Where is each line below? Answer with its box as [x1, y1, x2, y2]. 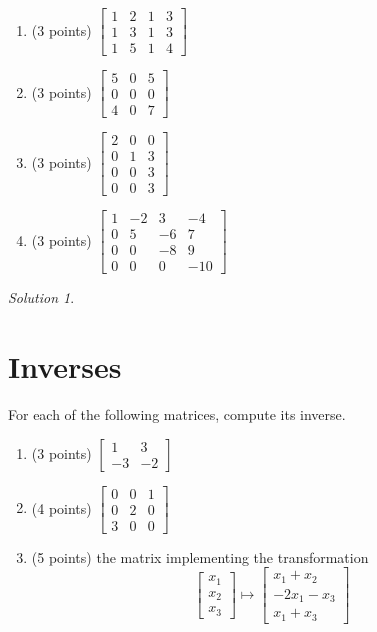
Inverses [8, 346, 122, 387]
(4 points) [31, 497, 92, 518]
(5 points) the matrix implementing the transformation [31, 546, 369, 567]
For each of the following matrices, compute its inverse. [8, 404, 346, 425]
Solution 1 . [8, 287, 75, 308]
